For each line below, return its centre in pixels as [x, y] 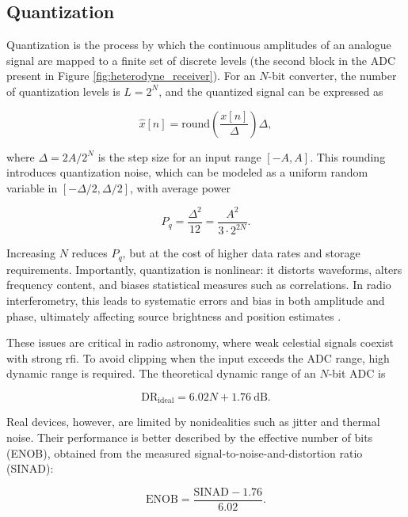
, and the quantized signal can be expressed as [271, 91]
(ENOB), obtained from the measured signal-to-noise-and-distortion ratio [185, 452]
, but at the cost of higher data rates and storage [241, 253]
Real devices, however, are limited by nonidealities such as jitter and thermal [193, 422]
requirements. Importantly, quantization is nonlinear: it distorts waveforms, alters [204, 269]
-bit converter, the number [332, 76]
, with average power [180, 187]
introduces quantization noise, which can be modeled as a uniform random [187, 172]
